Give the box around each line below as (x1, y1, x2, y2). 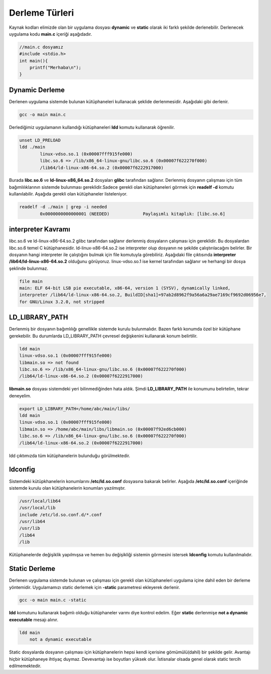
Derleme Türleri (9, 7, 74, 18)
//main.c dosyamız (19, 44, 63, 50)
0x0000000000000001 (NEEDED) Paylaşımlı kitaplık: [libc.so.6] (40, 211, 226, 217)
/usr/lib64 (19, 519, 45, 524)
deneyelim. (9, 392, 31, 398)
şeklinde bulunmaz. (9, 265, 48, 271)
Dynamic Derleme (9, 86, 65, 94)
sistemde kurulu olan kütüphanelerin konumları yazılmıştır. (9, 485, 126, 491)
